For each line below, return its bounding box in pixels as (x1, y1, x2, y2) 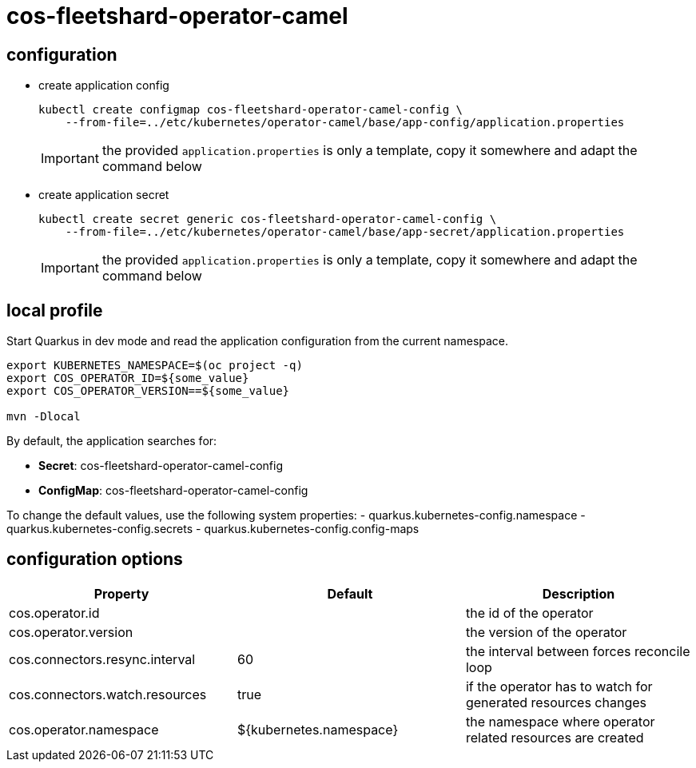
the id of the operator (465, 604, 594, 621)
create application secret (38, 188, 169, 202)
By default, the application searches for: (6, 434, 217, 448)
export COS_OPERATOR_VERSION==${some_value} (6, 384, 290, 398)
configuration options (6, 549, 183, 570)
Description (542, 585, 615, 602)
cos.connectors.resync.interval (9, 651, 196, 667)
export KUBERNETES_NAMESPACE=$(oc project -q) (6, 359, 303, 372)
